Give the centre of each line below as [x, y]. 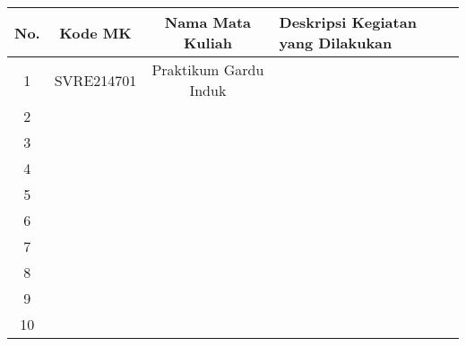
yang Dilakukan [336, 43]
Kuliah [207, 43]
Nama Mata [208, 22]
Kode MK [95, 32]
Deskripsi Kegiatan [348, 22]
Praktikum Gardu [208, 69]
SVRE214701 [95, 80]
